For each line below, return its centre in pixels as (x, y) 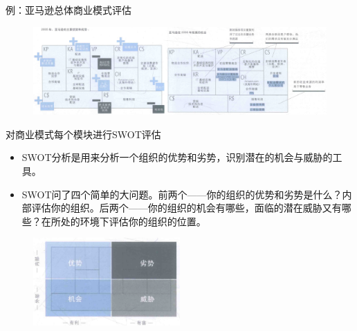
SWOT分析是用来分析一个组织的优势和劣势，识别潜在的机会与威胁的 (177, 157)
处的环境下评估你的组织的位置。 (133, 221)
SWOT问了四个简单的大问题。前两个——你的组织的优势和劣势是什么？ (182, 194)
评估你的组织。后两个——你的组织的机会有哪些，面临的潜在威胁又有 (186, 208)
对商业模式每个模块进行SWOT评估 (83, 134)
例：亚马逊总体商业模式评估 (68, 10)
